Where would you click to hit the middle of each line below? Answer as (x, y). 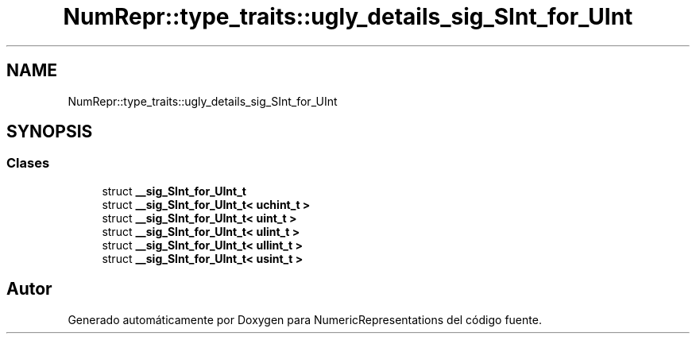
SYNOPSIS (50, 132)
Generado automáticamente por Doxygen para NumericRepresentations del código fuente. (305, 319)
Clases (28, 163)
